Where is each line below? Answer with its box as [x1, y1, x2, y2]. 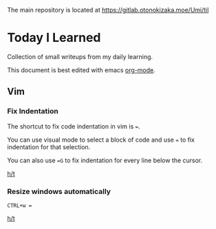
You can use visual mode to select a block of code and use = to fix [7, 135, 195, 144]
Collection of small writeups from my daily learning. [7, 52, 153, 61]
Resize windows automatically [7, 186, 111, 196]
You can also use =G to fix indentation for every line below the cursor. [7, 156, 203, 164]
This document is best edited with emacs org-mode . [7, 65, 156, 74]
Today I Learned [7, 30, 101, 45]
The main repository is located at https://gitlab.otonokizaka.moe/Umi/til [7, 6, 209, 14]
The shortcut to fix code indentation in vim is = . [7, 122, 140, 130]
